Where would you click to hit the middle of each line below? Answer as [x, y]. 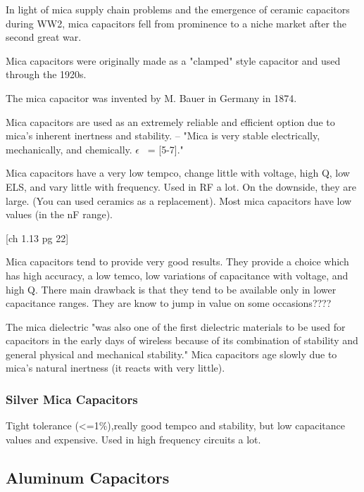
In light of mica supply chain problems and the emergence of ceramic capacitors [178, 9]
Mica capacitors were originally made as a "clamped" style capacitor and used [173, 60]
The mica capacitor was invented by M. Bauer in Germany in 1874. [151, 97]
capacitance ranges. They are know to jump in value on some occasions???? [169, 303]
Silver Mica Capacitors [72, 399]
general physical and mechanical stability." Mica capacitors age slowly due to [171, 354]
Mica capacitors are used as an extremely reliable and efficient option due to [170, 121]
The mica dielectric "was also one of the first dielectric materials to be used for [176, 326]
